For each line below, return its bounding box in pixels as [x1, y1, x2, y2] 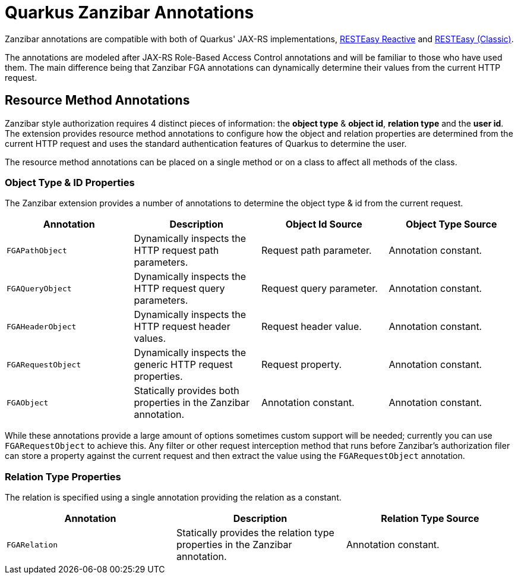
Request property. [261, 358, 342, 371]
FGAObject [7, 398, 49, 407]
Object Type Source [406, 218, 497, 231]
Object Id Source [285, 218, 362, 231]
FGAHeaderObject [7, 322, 77, 331]
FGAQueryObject [7, 284, 72, 293]
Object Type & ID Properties [5, 176, 135, 188]
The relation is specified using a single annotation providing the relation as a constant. [5, 492, 342, 503]
